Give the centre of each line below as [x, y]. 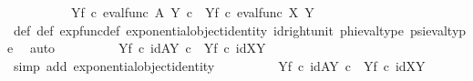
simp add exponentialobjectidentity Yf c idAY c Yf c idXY [219, 65]
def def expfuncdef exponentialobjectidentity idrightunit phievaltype [208, 30]
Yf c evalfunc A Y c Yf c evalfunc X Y [192, 12]
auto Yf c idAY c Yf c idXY [148, 48]
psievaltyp [438, 30]
